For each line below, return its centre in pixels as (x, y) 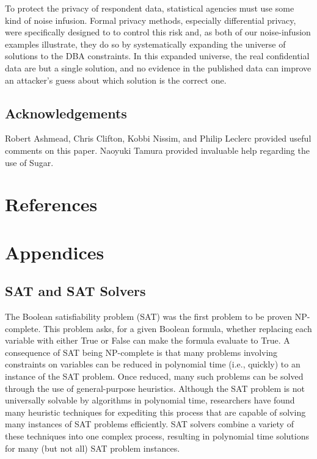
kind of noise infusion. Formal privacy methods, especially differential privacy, (151, 20)
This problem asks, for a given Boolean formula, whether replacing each (177, 328)
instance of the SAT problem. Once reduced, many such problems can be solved (154, 376)
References (51, 204)
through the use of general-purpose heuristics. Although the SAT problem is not (155, 388)
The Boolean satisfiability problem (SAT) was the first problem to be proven (149, 316)
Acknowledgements (66, 113)
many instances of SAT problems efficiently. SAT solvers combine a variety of (149, 424)
